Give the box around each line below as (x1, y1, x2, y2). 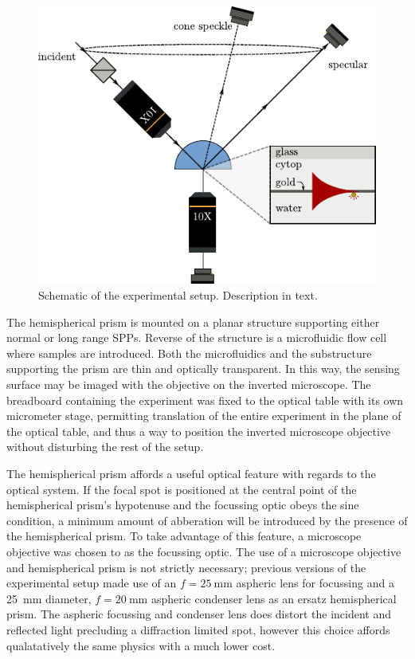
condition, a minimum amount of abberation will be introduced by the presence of (6, 512, 408, 528)
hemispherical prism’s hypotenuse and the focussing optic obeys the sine (6, 496, 359, 513)
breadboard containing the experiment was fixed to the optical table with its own (6, 391, 404, 408)
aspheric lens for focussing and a (236, 575, 394, 591)
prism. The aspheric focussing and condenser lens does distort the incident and (6, 606, 391, 622)
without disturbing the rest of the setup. (6, 438, 204, 455)
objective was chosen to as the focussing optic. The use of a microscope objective (6, 543, 401, 559)
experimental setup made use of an (6, 575, 177, 591)
